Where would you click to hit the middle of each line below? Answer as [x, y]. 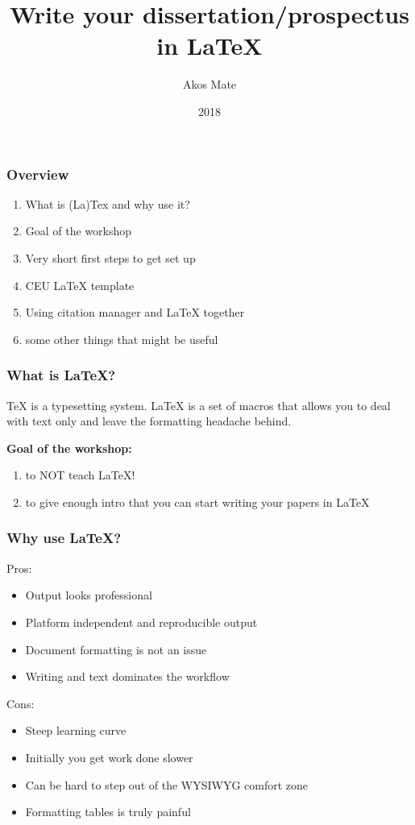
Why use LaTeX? [64, 538]
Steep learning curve [76, 730]
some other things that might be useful [122, 339]
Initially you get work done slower [109, 757]
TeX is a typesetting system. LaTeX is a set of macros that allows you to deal [199, 405]
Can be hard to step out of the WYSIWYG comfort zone [167, 784]
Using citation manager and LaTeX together [135, 312]
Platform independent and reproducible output [141, 622]
